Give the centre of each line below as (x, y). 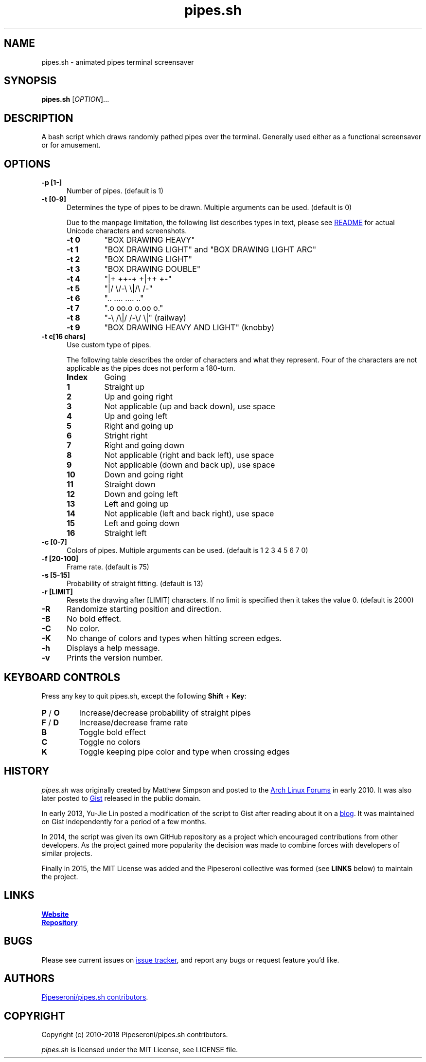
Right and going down (144, 446)
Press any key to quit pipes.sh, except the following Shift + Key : (144, 696)
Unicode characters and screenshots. (127, 231)
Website (55, 914)
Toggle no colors (110, 742)
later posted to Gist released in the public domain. (121, 798)
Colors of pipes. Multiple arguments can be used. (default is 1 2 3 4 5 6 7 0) (187, 550)
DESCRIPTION (39, 118)
